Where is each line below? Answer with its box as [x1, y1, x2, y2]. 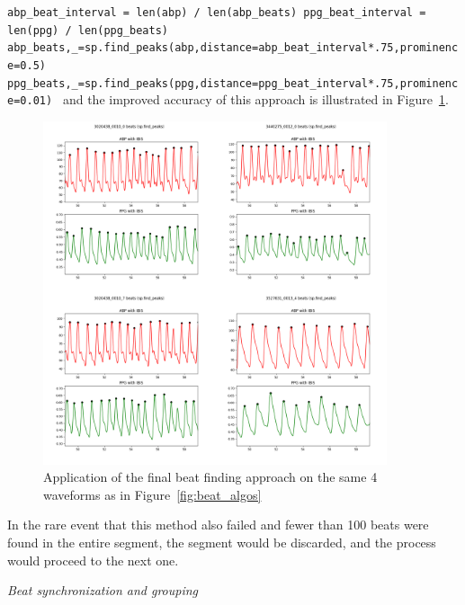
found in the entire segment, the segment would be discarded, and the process [7, 532, 436, 551]
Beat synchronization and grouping [7, 581, 199, 600]
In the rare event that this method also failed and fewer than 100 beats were [7, 515, 429, 534]
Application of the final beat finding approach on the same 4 [43, 467, 378, 486]
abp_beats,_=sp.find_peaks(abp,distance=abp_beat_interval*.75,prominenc [7, 41, 459, 55]
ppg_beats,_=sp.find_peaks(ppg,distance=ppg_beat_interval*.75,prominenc [7, 76, 459, 90]
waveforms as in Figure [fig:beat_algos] [43, 485, 262, 503]
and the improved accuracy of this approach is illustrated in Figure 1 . [62, 90, 449, 109]
